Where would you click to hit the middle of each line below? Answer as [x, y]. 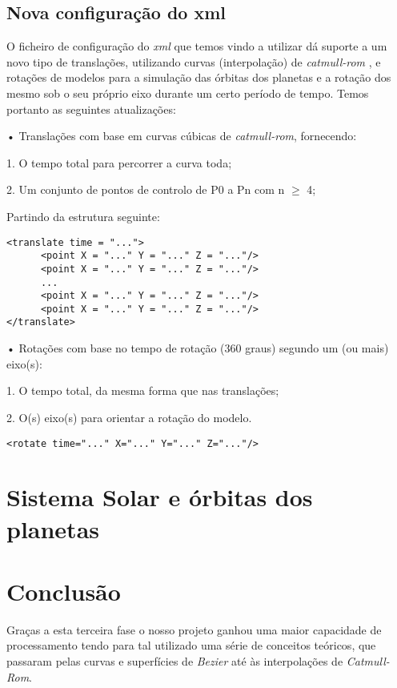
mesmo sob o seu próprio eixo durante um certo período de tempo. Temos [188, 93]
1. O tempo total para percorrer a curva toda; [119, 162]
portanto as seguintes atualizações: [91, 109]
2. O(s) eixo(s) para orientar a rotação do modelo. [129, 417]
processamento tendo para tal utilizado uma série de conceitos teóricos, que [191, 645]
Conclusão [64, 591]
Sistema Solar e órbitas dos [160, 497]
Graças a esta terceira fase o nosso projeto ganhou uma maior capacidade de [194, 629]
